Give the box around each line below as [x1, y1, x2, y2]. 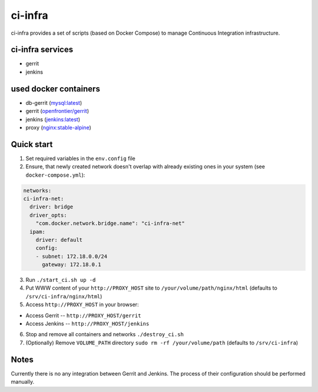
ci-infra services [11, 45, 74, 55]
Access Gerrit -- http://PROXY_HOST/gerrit [25, 312, 141, 319]
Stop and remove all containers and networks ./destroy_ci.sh [25, 331, 184, 338]
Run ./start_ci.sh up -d [25, 277, 96, 284]
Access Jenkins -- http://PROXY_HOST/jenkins [25, 320, 150, 327]
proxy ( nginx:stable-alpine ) [25, 124, 91, 131]
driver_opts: [29, 212, 67, 218]
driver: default [35, 236, 82, 243]
